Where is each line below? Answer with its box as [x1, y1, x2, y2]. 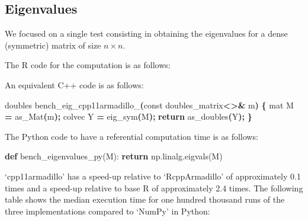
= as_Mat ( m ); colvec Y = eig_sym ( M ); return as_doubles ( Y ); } [5, 110, 252, 123]
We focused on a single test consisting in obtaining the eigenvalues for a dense [5, 27, 288, 40]
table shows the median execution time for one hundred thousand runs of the [5, 193, 285, 206]
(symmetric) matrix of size [5, 39, 101, 51]
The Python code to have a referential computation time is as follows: [5, 130, 258, 142]
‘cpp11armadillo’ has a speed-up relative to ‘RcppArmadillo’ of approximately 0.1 [5, 169, 301, 182]
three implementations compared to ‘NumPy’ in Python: [5, 204, 210, 217]
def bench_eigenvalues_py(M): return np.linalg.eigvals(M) [5, 150, 223, 162]
